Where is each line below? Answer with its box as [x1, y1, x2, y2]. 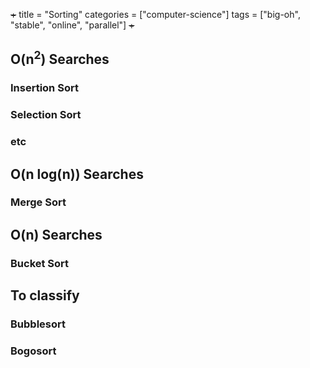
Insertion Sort [10, 81, 79, 95]
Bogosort [10, 344, 57, 358]
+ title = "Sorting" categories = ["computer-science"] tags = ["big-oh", [10, 9, 301, 20]
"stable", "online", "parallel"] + [10, 19, 135, 31]
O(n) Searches [10, 226, 103, 243]
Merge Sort [10, 195, 67, 209]
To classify [10, 287, 80, 304]
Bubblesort [10, 317, 66, 331]
